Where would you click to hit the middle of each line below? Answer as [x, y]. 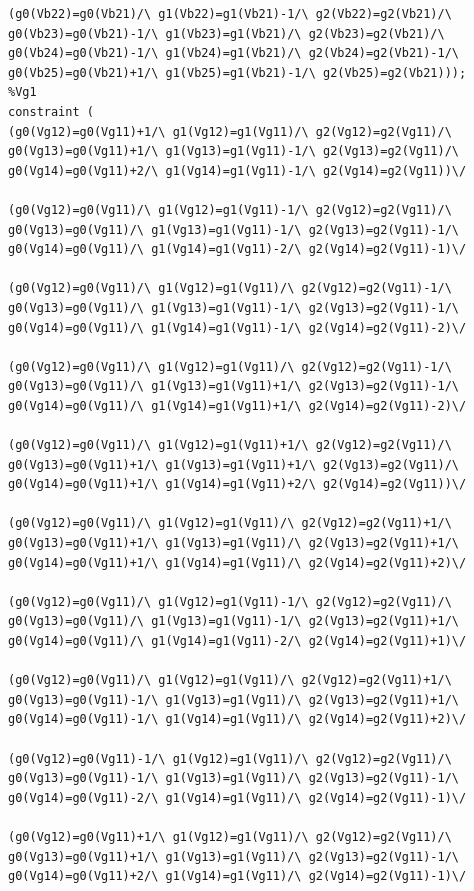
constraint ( [51, 111]
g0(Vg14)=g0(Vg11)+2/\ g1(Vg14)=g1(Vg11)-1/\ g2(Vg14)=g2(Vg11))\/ [237, 170]
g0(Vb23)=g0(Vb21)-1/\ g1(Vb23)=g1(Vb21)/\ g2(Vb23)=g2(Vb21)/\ [226, 33]
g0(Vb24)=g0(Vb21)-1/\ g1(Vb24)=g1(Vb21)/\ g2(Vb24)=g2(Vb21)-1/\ [234, 53]
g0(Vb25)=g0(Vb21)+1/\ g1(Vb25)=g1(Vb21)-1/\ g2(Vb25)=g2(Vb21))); [237, 72]
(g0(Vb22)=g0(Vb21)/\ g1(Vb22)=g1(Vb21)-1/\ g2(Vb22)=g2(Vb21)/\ [230, 14]
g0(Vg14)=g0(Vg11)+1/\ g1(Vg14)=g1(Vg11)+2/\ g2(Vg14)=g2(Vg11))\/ [237, 484]
